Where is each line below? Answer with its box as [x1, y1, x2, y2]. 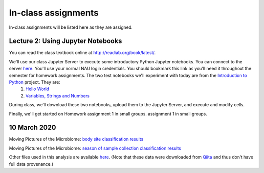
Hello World [25, 86, 49, 92]
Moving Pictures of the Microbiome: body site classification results [9, 136, 144, 142]
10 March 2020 [9, 123, 56, 132]
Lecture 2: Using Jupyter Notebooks [9, 37, 122, 45]
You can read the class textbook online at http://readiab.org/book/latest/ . [9, 50, 156, 56]
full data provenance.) [9, 161, 54, 167]
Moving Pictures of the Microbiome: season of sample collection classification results [9, 145, 181, 151]
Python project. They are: [9, 79, 61, 85]
